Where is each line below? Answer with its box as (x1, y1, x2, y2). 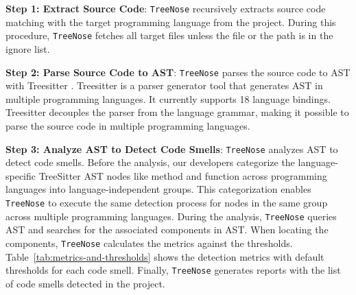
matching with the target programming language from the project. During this (5, 14, 336, 29)
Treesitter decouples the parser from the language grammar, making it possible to (5, 105, 349, 119)
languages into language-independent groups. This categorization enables (5, 182, 311, 196)
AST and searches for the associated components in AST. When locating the (5, 222, 329, 237)
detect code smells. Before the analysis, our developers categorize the (5, 155, 295, 169)
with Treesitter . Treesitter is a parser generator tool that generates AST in (5, 78, 323, 93)
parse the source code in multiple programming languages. (5, 118, 250, 132)
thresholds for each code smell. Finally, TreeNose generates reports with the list (5, 263, 341, 277)
